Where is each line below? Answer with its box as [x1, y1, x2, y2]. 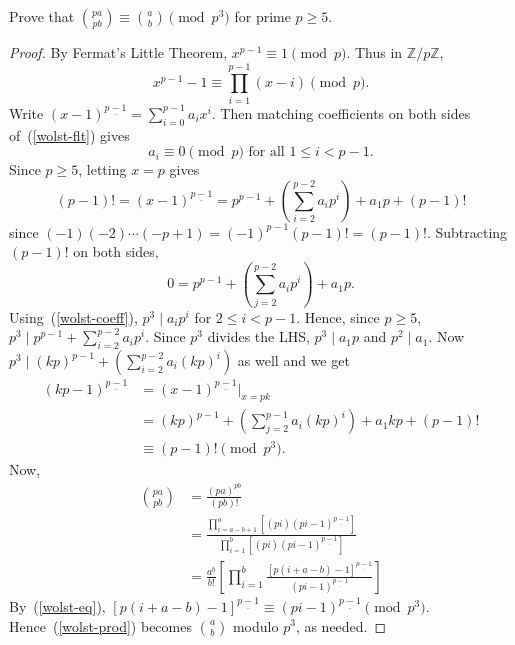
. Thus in [346, 42, 403, 62]
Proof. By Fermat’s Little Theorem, [9, 42, 228, 62]
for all [248, 145, 285, 160]
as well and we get [237, 350, 350, 370]
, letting [78, 159, 127, 180]
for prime [234, 6, 291, 26]
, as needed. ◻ [295, 615, 387, 636]
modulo [232, 615, 279, 636]
